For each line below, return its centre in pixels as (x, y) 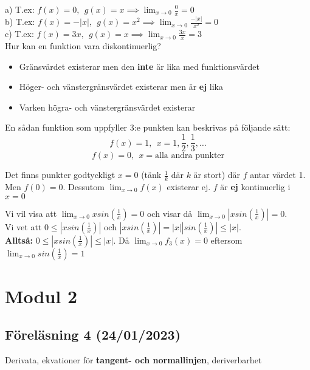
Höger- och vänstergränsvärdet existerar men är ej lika (121, 87)
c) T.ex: (19, 34)
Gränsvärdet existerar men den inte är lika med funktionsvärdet (139, 66)
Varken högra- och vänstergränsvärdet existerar (107, 107)
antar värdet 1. (278, 175)
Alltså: (19, 240)
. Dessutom (84, 186)
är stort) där (217, 175)
